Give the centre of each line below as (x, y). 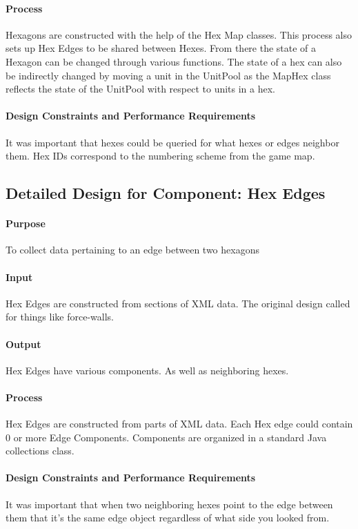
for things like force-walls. (60, 317)
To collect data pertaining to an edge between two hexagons (132, 250)
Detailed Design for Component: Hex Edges (166, 193)
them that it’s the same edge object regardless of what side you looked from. (168, 518)
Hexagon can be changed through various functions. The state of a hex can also (174, 61)
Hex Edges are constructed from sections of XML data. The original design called (178, 303)
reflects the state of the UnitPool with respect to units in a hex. (141, 89)
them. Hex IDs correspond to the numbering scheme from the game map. (160, 156)
